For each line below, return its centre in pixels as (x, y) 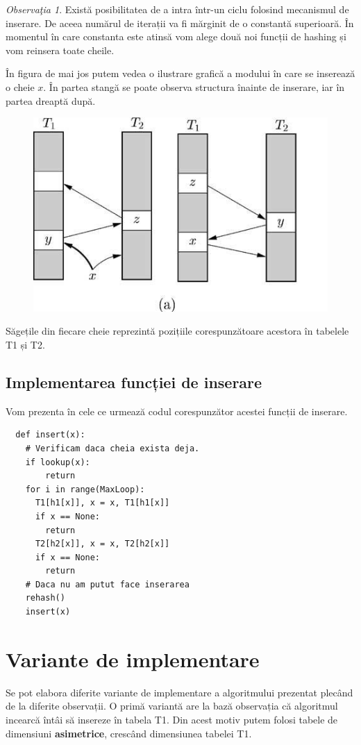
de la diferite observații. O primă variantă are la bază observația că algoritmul (172, 706)
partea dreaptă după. (51, 100)
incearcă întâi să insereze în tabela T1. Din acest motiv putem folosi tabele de (172, 719)
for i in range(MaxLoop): (85, 489)
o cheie (20, 86)
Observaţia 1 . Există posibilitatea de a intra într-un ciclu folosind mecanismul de (177, 9)
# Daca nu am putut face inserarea (107, 584)
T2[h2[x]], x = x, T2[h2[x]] (102, 544)
